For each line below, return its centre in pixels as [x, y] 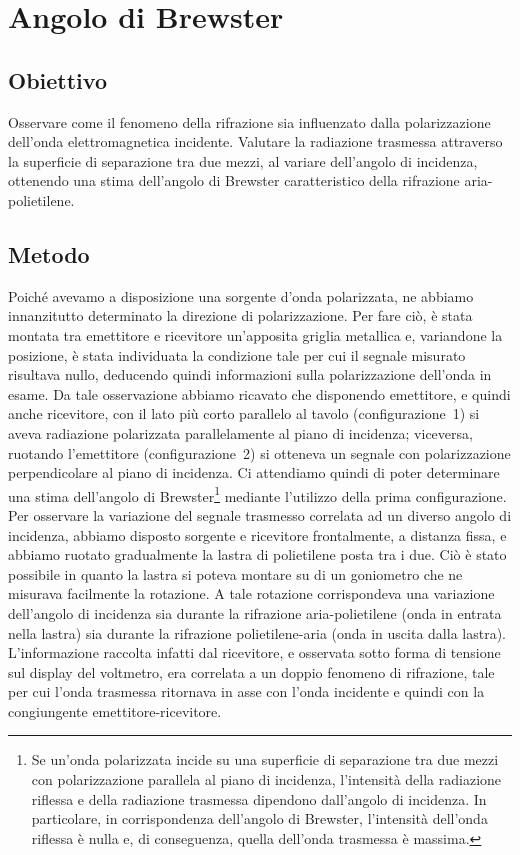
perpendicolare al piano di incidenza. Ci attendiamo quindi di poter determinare [254, 472]
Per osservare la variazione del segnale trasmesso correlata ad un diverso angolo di [260, 514]
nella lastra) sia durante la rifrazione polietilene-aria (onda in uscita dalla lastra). [257, 632]
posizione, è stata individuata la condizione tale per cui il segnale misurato [237, 354]
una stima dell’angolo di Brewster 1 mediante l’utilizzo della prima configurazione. [257, 494]
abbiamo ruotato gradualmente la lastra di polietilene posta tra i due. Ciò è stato [257, 554]
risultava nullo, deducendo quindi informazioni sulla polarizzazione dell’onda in [250, 374]
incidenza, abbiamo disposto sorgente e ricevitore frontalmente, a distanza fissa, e [257, 534]
